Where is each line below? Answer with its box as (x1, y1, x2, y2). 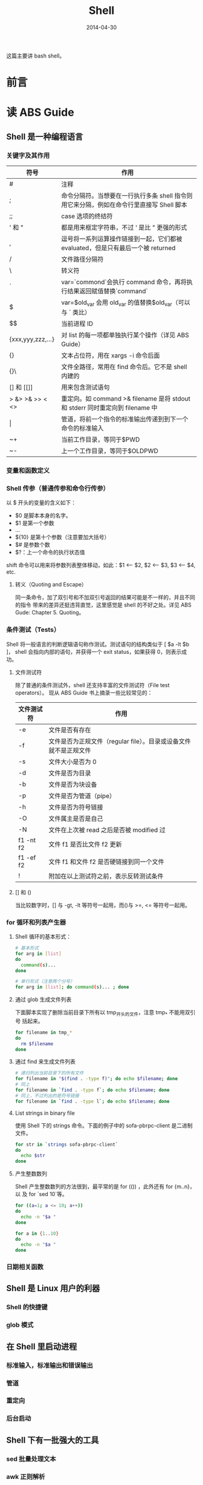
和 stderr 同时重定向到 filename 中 (61, 404, 158, 412)
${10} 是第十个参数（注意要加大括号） (14, 534, 110, 541)
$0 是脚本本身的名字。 (14, 512, 71, 519)
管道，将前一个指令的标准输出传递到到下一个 (61, 415, 188, 424)
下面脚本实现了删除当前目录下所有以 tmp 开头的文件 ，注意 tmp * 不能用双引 (14, 1009, 196, 1017)
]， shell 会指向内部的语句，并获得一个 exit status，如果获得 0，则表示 (6, 648, 182, 655)
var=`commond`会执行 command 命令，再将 (61, 278, 187, 286)
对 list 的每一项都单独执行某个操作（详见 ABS (61, 331, 189, 339)
